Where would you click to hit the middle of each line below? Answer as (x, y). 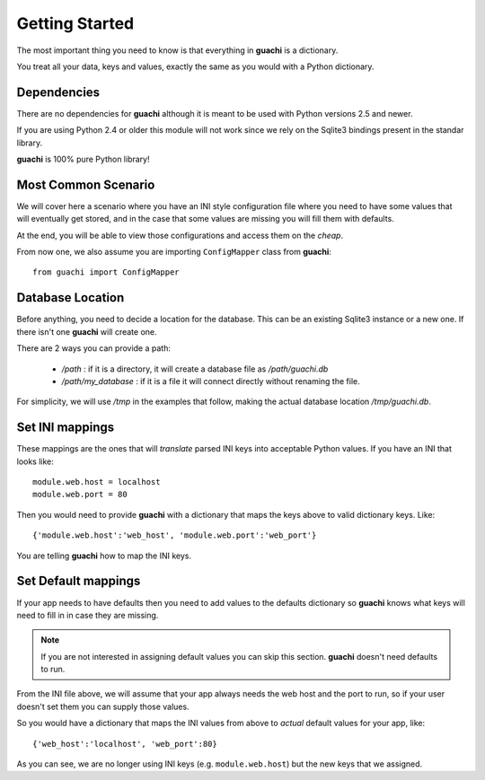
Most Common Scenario (86, 184)
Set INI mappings (66, 428)
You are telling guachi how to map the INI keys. (104, 556)
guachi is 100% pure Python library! (83, 159)
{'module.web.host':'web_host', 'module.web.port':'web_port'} (175, 535)
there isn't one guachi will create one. (87, 331)
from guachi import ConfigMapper (106, 272)
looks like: (35, 461)
